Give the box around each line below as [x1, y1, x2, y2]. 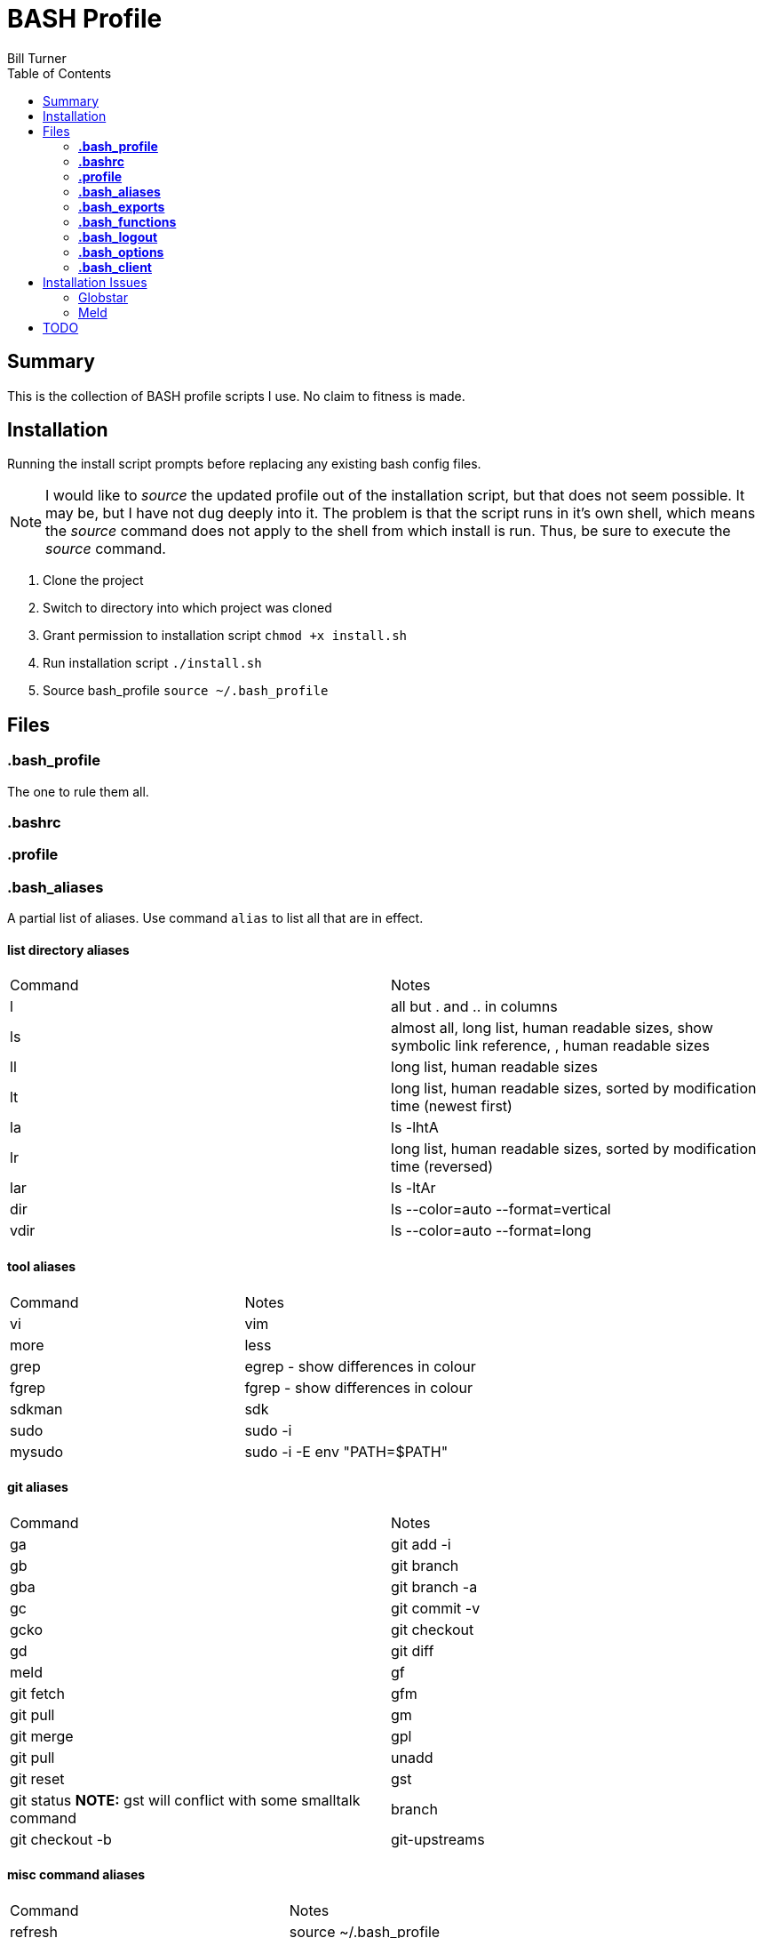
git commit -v [391, 1598, 481, 1617]
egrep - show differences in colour [244, 1357, 476, 1375]
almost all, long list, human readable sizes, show [391, 1019, 713, 1037]
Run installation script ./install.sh [43, 655, 262, 671]
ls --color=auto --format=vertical [391, 1200, 611, 1219]
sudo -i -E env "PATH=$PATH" [244, 1442, 449, 1461]
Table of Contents [7, 65, 112, 81]
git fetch [10, 1684, 65, 1702]
